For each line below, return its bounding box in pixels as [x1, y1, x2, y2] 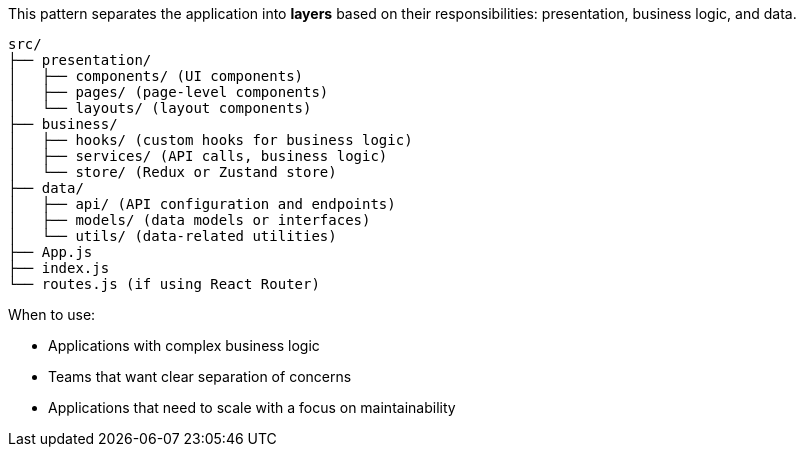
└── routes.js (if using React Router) [8, 276, 320, 292]
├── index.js [8, 260, 110, 276]
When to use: [8, 306, 96, 323]
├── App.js [8, 244, 93, 260]
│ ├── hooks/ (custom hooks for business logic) [8, 132, 413, 148]
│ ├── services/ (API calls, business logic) [8, 148, 388, 164]
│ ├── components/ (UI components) [8, 68, 304, 84]
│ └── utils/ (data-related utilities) [8, 228, 337, 244]
